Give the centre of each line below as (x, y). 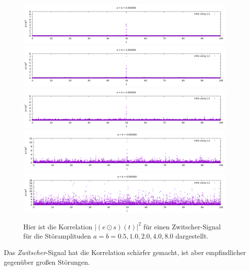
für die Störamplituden (57, 236)
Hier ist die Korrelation (58, 226)
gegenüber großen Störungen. (47, 262)
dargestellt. (192, 236)
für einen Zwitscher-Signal (182, 226)
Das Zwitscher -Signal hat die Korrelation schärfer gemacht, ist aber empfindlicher (125, 252)
